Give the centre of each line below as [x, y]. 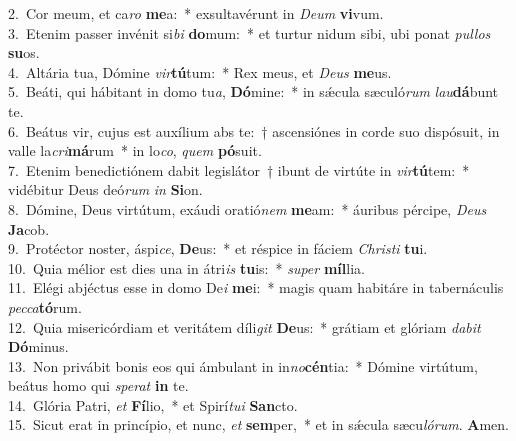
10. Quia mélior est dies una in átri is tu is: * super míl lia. [186, 267]
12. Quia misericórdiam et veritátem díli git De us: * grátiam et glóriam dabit [244, 326]
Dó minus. [38, 346]
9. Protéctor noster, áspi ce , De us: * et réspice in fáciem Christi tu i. [218, 248]
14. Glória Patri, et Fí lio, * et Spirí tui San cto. [153, 404]
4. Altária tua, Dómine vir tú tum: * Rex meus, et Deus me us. [200, 71]
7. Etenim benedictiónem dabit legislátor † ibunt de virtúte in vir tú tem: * [239, 169]
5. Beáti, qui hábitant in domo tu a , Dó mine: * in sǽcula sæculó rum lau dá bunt [253, 91]
